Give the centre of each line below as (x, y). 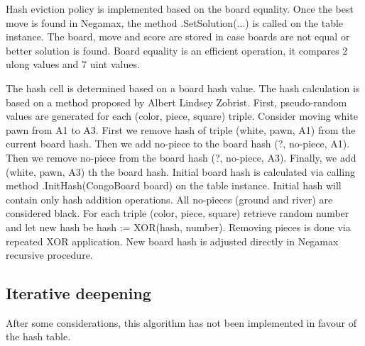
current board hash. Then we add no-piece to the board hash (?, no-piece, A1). (178, 144)
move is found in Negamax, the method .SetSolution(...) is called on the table (175, 22)
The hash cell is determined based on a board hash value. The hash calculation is (183, 88)
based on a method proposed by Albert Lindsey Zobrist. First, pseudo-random (176, 102)
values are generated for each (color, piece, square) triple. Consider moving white (182, 116)
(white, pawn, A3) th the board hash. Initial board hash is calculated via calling (180, 171)
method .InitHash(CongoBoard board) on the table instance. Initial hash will (174, 185)
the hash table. (38, 336)
